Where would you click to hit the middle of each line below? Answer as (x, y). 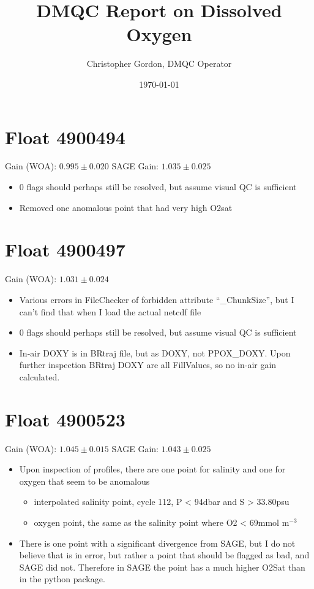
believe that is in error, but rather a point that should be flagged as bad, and (164, 555)
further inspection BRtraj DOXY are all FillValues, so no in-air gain (148, 365)
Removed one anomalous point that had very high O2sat (126, 207)
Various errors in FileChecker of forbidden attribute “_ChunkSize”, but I (157, 299)
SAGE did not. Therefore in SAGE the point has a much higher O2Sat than (162, 567)
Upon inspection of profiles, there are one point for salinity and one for (152, 469)
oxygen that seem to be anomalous (84, 481)
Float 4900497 (65, 249)
